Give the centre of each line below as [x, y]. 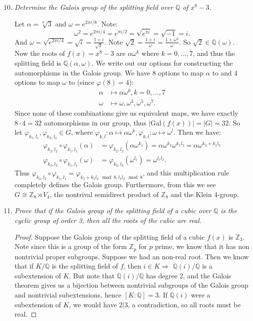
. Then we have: [197, 132]
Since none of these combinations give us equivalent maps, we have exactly [126, 113]
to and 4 [225, 72]
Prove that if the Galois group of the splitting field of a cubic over [113, 210]
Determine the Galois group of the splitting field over [94, 7]
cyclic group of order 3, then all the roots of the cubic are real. [108, 220]
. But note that [92, 275]
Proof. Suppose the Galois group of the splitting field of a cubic [110, 236]
